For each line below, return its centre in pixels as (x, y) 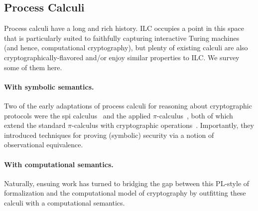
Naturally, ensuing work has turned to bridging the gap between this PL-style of (127, 183)
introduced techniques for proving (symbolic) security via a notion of (109, 135)
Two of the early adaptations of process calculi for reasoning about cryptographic (128, 105)
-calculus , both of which (195, 115)
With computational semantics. (59, 164)
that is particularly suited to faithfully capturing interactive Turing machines (122, 38)
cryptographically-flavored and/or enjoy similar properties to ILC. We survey (122, 57)
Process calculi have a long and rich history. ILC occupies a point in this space (124, 28)
